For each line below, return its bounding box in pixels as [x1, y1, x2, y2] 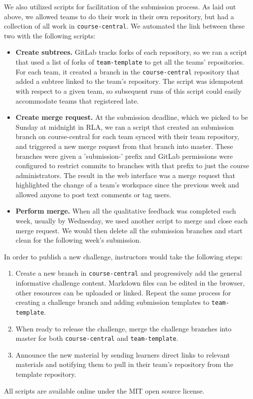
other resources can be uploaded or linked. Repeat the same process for [15, 287, 231, 297]
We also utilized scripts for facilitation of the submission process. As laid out [4, 1, 236, 11]
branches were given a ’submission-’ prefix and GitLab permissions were [15, 150, 233, 161]
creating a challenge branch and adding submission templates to [15, 297, 210, 307]
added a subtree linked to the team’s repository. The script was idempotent [15, 76, 244, 86]
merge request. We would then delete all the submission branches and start [15, 225, 243, 235]
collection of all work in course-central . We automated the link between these [4, 21, 245, 31]
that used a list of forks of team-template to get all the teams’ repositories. [15, 57, 245, 67]
